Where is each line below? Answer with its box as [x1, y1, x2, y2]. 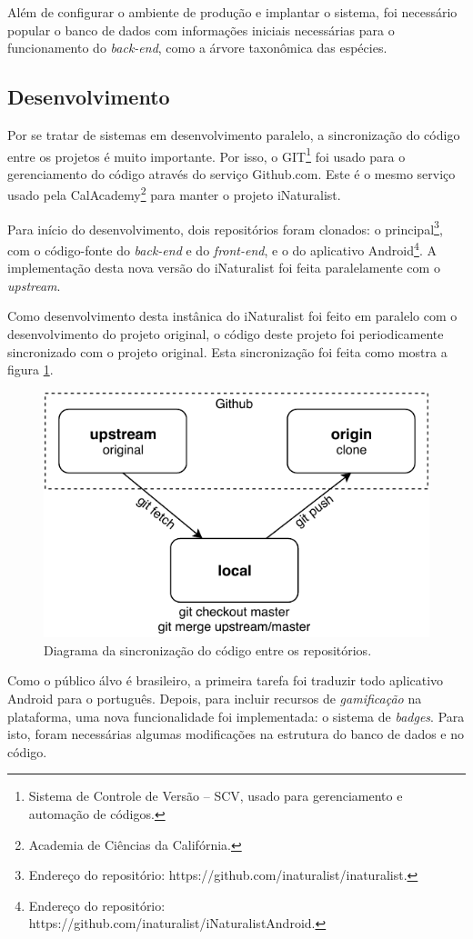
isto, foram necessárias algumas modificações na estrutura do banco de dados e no [7, 724, 465, 744]
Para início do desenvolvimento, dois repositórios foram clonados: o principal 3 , [7, 216, 443, 238]
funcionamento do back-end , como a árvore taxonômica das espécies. [7, 38, 387, 57]
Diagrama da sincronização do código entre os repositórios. [44, 640, 372, 659]
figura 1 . [7, 360, 54, 379]
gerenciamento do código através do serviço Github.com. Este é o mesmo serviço [7, 164, 456, 183]
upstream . [7, 275, 61, 295]
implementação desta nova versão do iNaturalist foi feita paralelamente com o [7, 258, 440, 277]
